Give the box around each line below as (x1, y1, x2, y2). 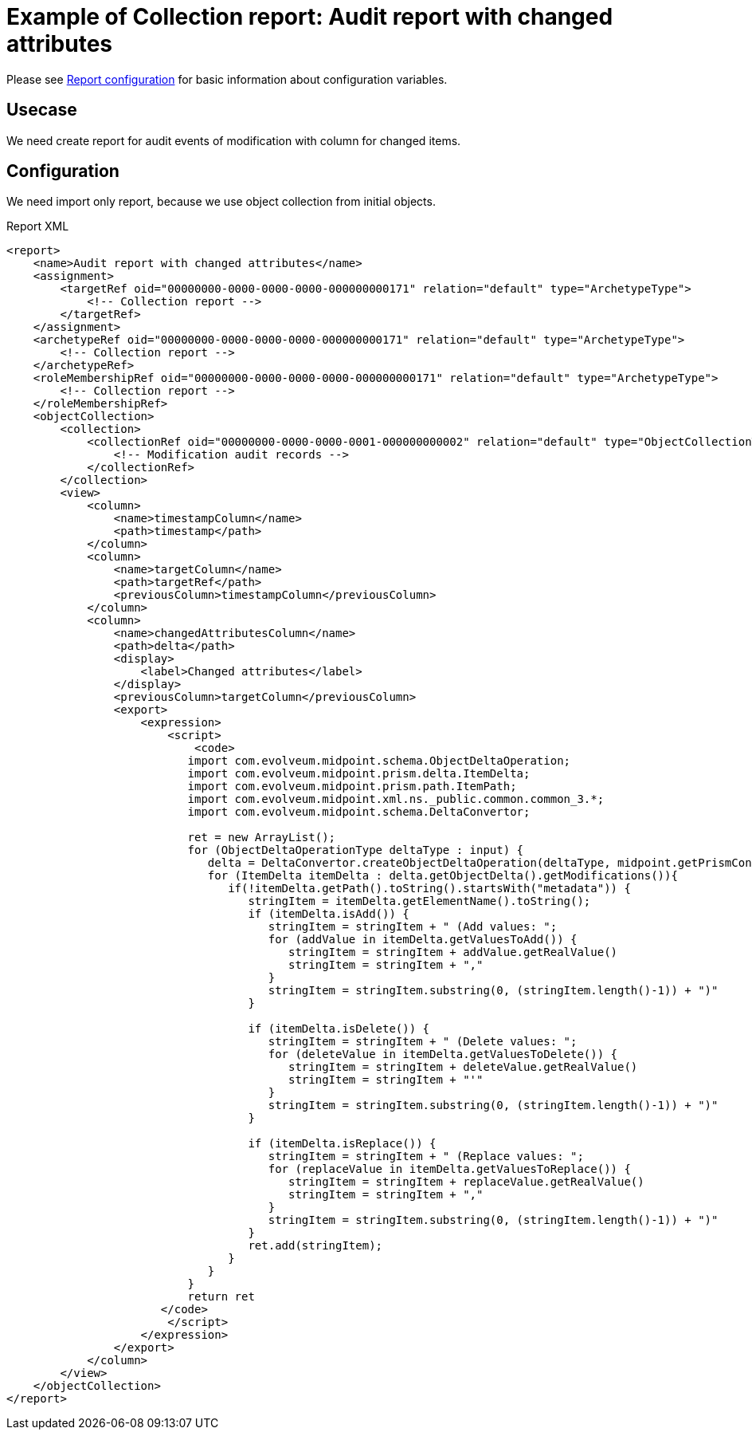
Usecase (6, 100, 77, 120)
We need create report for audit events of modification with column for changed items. (6, 133, 461, 148)
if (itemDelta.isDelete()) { (248, 1022, 430, 1036)
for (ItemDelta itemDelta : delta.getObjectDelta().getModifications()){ (207, 869, 678, 883)
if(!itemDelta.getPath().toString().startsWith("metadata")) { (228, 882, 631, 895)
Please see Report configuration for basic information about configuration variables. (6, 72, 448, 86)
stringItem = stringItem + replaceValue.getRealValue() (288, 1175, 644, 1189)
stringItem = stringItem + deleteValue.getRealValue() (288, 1060, 638, 1074)
